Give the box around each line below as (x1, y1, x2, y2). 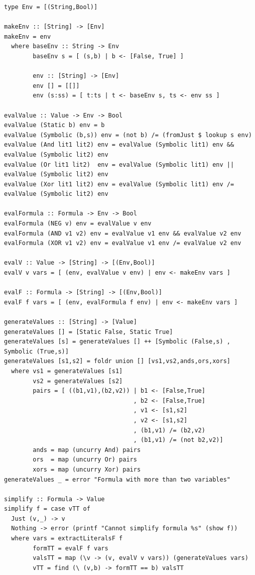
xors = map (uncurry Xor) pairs (33, 466, 141, 473)
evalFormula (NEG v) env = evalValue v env (4, 220, 152, 227)
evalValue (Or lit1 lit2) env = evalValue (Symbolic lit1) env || (4, 161, 234, 168)
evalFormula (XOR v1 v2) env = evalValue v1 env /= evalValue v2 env (4, 240, 241, 247)
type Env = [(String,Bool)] (4, 4, 98, 11)
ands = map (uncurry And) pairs (33, 446, 141, 453)
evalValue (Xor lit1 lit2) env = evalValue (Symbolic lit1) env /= (4, 180, 234, 188)
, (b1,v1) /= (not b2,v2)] (133, 436, 223, 444)
